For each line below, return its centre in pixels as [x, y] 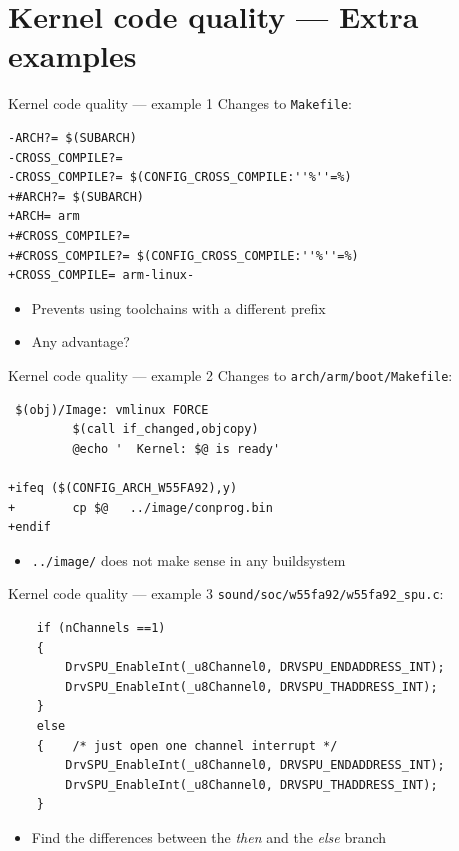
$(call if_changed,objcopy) [165, 429]
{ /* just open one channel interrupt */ [187, 745]
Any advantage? [80, 341]
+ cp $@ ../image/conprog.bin [140, 507]
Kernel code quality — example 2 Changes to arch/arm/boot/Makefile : [230, 374]
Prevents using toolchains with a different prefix [178, 307]
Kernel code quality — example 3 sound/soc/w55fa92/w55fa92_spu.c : [226, 593]
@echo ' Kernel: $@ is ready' [176, 448]
